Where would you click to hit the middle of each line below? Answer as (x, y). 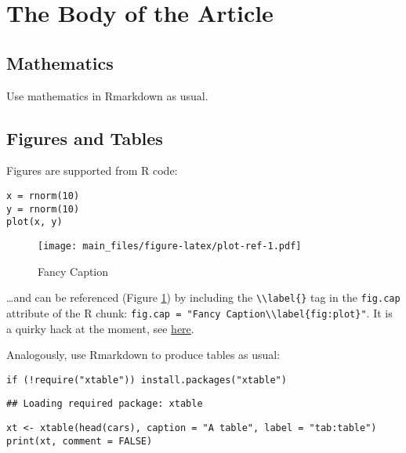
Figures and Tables (85, 138)
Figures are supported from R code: (92, 170)
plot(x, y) (34, 222)
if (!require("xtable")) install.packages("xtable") (147, 380)
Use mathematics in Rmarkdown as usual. (107, 95)
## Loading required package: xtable (105, 404)
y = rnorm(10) (43, 209)
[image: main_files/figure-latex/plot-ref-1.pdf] (170, 246)
